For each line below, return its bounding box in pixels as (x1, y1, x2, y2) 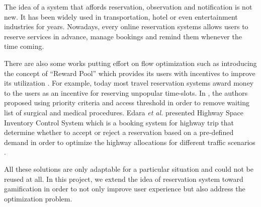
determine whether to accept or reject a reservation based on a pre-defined (4, 127, 234, 137)
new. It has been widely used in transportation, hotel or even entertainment (4, 11, 238, 22)
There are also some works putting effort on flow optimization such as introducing (4, 57, 257, 68)
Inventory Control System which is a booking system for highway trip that (4, 117, 234, 127)
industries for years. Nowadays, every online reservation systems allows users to (4, 21, 248, 32)
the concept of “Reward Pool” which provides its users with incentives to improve (4, 67, 255, 78)
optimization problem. (4, 193, 72, 203)
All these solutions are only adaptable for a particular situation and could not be (4, 163, 253, 174)
